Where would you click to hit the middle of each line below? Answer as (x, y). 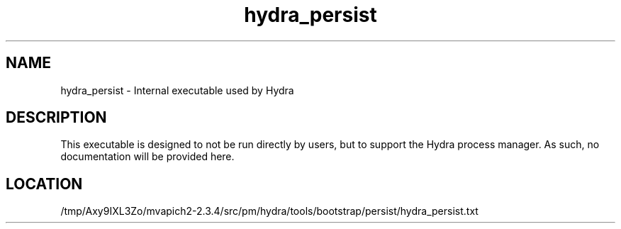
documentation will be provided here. (147, 157)
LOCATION (44, 184)
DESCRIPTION (56, 118)
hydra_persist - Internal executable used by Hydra (177, 90)
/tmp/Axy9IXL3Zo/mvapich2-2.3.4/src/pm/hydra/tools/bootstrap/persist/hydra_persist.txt (269, 211)
